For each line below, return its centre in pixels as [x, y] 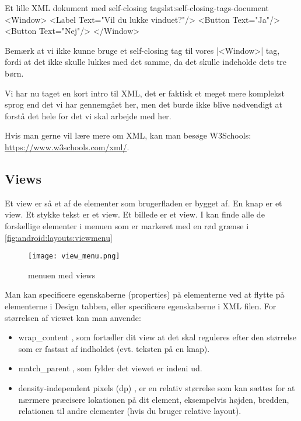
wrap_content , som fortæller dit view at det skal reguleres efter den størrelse [157, 337]
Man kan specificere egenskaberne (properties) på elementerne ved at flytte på [145, 294]
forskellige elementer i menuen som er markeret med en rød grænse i [127, 225]
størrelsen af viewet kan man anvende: [73, 317]
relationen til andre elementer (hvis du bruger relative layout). [130, 411]
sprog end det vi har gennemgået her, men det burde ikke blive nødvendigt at [143, 104]
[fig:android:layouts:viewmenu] [59, 237]
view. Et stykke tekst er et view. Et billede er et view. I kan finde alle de [135, 214]
